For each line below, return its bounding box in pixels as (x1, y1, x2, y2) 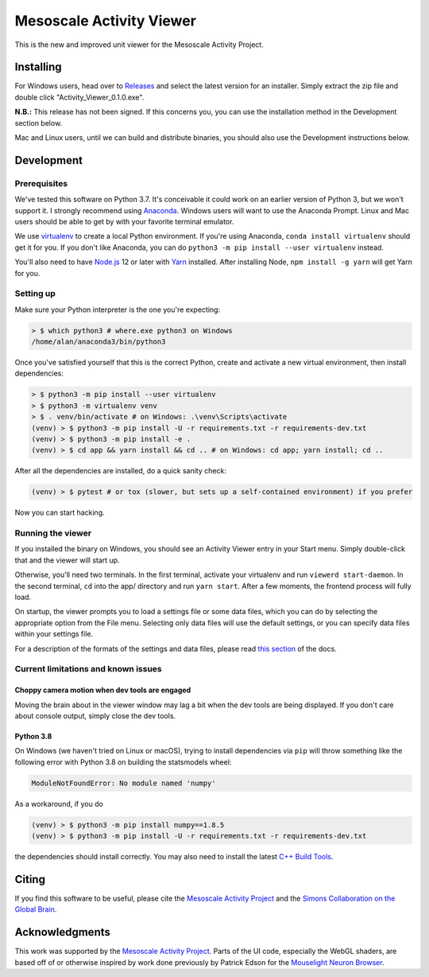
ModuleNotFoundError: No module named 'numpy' (31, 778, 216, 788)
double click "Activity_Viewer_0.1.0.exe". (14, 92, 145, 102)
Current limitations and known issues (14, 664, 162, 675)
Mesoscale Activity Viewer (14, 12, 196, 29)
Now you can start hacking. (14, 508, 105, 517)
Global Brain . (14, 905, 57, 914)
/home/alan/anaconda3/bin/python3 (31, 337, 166, 346)
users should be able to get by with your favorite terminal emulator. (14, 216, 234, 226)
